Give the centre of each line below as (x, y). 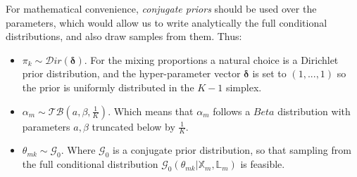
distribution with (314, 111)
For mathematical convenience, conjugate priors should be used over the (161, 8)
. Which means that (151, 111)
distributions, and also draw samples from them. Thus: (124, 36)
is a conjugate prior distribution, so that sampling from (232, 150)
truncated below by (133, 126)
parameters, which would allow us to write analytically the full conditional (167, 22)
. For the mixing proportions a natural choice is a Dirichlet (211, 59)
